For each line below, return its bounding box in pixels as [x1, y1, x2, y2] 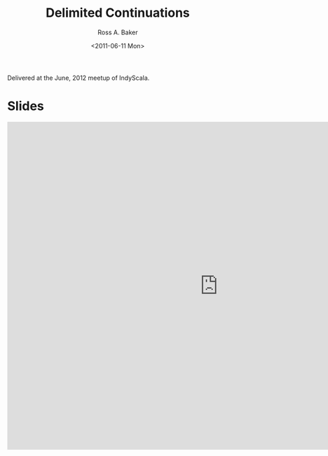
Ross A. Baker [97, 28, 138, 36]
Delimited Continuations [45, 5, 191, 21]
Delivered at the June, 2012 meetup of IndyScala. [7, 74, 150, 82]
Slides [7, 98, 44, 114]
